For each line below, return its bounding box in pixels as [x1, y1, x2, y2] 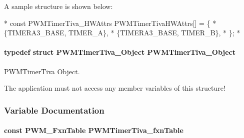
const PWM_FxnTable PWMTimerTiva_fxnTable [4, 125, 183, 136]
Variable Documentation [4, 104, 104, 116]
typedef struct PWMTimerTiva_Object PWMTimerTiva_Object [4, 47, 235, 57]
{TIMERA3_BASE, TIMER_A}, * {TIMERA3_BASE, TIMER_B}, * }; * [4, 27, 240, 38]
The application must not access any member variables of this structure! [4, 83, 225, 93]
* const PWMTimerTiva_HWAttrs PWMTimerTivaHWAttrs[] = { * [4, 17, 216, 28]
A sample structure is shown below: [4, 1, 113, 11]
